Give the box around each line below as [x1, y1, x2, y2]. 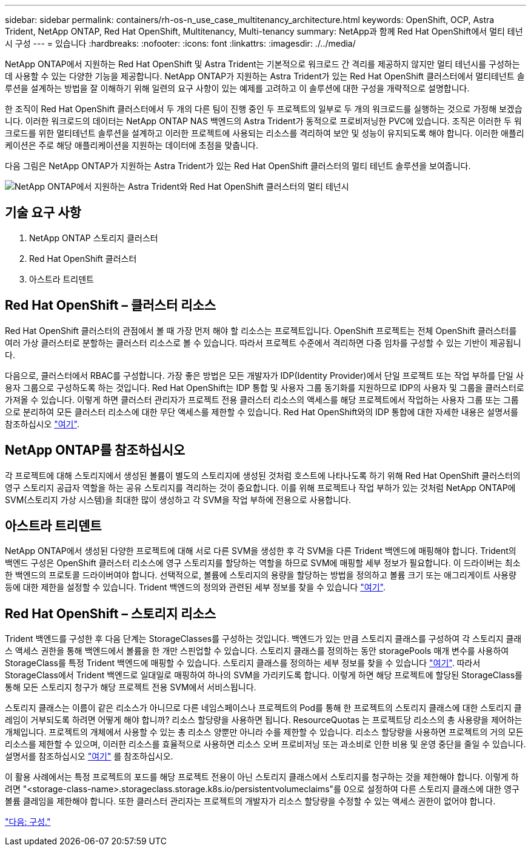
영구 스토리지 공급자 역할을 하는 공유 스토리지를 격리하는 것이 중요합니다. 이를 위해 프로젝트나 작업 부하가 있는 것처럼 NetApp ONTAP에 [5, 482, 516, 493]
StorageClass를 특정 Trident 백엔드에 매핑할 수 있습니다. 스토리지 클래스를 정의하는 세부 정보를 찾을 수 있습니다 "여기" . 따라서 [5, 658, 481, 669]
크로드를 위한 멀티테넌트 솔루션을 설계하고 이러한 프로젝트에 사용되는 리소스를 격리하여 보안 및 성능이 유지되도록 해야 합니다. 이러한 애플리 [5, 128, 524, 138]
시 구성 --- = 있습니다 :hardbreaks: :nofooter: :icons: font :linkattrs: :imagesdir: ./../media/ [5, 38, 356, 48]
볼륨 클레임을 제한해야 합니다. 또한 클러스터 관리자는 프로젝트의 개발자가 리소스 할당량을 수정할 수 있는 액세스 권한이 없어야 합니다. [5, 796, 496, 807]
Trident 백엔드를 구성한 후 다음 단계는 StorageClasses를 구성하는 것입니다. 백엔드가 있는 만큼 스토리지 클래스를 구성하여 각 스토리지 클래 [5, 633, 522, 644]
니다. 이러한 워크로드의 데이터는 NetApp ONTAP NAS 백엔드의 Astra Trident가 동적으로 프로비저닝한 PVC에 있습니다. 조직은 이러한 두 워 [5, 116, 522, 126]
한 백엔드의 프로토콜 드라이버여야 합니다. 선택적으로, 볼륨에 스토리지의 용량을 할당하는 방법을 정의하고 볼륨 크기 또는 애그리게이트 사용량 [5, 570, 516, 581]
